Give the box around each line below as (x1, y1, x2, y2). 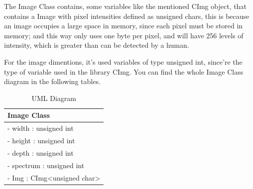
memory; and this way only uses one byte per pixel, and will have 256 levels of (4, 30, 244, 40)
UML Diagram (31, 93, 76, 103)
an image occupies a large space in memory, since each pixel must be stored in (4, 20, 243, 31)
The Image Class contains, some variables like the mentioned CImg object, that (4, 1, 247, 11)
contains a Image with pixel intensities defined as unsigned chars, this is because (4, 10, 250, 21)
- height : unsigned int (7, 135, 75, 146)
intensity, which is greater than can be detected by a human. (4, 40, 189, 50)
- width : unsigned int (7, 123, 74, 133)
